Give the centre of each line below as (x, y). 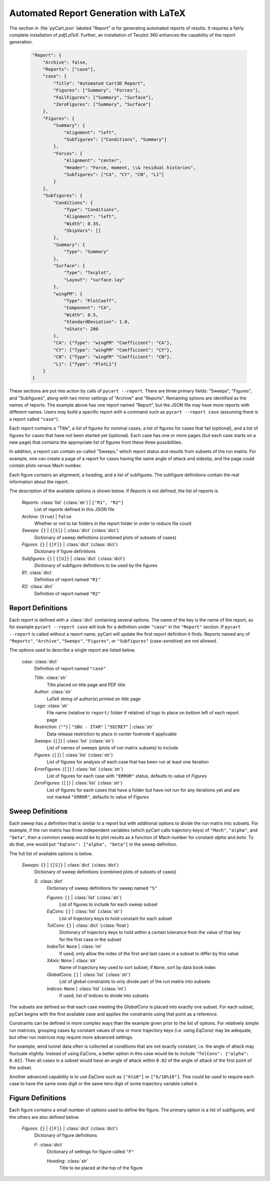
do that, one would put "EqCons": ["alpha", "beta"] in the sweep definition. (93, 844)
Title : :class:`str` (51, 678)
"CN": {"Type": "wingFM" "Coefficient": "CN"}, (113, 357)
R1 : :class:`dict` (37, 572)
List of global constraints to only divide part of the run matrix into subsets (135, 981)
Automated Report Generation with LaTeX (97, 13)
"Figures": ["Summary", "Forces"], (97, 90)
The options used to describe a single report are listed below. (72, 650)
